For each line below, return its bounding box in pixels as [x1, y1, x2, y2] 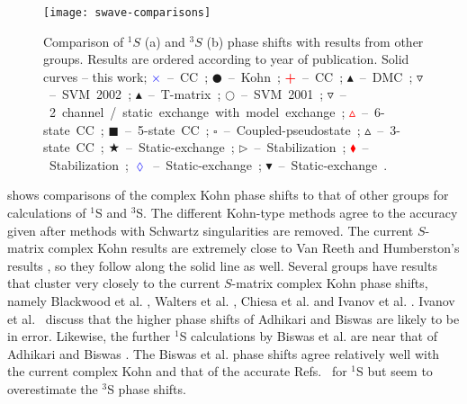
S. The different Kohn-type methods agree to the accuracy [136, 203, 458, 221]
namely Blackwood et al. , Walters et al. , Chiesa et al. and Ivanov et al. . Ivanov [7, 291, 455, 310]
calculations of [7, 203, 86, 221]
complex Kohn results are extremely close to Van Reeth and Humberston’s [48, 238, 460, 257]
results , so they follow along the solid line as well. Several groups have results [7, 256, 437, 274]
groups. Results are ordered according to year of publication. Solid [43, 49, 409, 68]
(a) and [144, 31, 185, 50]
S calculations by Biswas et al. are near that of [179, 327, 437, 346]
